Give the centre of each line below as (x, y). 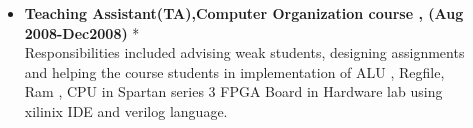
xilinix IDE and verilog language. (126, 110)
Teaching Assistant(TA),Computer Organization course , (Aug (244, 13)
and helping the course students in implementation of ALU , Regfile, (234, 71)
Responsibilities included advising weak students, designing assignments (244, 52)
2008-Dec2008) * (82, 32)
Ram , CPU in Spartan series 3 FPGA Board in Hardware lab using (233, 91)
